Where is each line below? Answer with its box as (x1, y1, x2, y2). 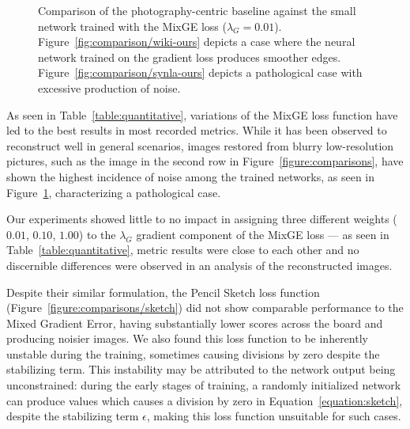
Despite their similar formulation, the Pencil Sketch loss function (6, 283, 320, 300)
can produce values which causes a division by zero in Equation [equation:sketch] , (6, 392, 403, 408)
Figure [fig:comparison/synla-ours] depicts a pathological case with (38, 64, 363, 81)
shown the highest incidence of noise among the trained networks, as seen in (6, 168, 375, 184)
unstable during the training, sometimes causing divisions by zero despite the (6, 345, 380, 362)
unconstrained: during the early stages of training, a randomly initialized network (6, 377, 401, 393)
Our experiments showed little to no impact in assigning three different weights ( (6, 211, 397, 227)
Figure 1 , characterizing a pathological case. (6, 184, 221, 200)
